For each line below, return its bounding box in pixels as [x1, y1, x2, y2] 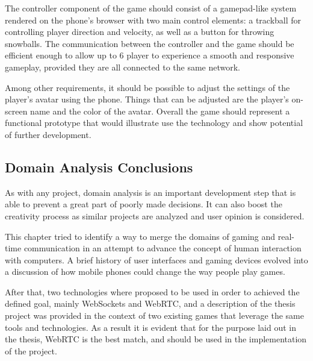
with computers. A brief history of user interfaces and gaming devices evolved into [5, 253, 308, 266]
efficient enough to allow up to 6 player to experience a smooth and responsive [5, 49, 294, 61]
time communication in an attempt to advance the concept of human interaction [5, 242, 302, 254]
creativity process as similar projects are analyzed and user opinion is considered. [5, 209, 305, 222]
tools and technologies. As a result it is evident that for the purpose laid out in [5, 321, 296, 333]
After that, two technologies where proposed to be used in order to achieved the [5, 285, 300, 298]
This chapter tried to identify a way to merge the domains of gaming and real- [5, 230, 294, 242]
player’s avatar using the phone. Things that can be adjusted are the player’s [5, 93, 289, 105]
